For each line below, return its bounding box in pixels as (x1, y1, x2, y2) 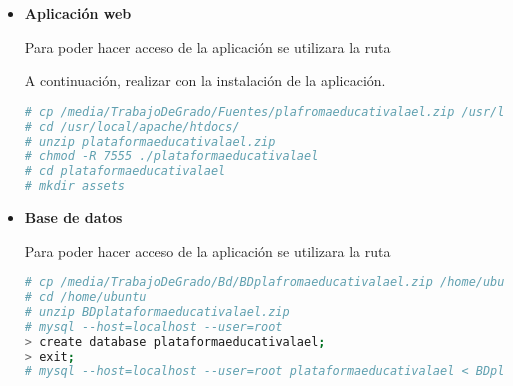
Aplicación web (24, 3, 132, 23)
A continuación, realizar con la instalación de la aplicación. (24, 70, 386, 91)
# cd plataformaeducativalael (24, 164, 226, 179)
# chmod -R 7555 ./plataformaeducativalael (24, 149, 319, 164)
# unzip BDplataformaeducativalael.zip (24, 304, 290, 319)
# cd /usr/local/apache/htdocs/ (24, 119, 240, 134)
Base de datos (24, 207, 123, 228)
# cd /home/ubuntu (24, 290, 147, 305)
